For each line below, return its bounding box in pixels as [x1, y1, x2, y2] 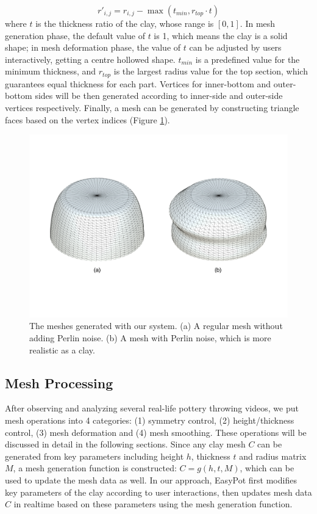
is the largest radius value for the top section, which [113, 65, 308, 78]
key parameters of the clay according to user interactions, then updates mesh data [5, 485, 312, 498]
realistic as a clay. [29, 343, 95, 356]
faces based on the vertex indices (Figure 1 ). [5, 113, 170, 126]
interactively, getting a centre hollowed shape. [5, 52, 176, 65]
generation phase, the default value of [5, 29, 145, 42]
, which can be [240, 462, 294, 474]
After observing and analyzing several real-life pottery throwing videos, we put [5, 402, 299, 414]
